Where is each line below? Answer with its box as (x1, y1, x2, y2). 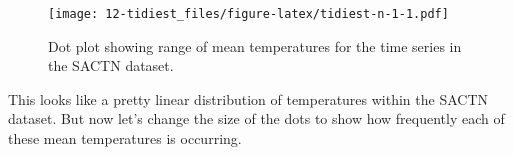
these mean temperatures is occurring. (8, 128, 242, 149)
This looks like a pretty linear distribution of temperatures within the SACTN (8, 88, 489, 109)
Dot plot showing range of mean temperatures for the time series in (48, 35, 462, 56)
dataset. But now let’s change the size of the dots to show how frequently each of (8, 108, 505, 129)
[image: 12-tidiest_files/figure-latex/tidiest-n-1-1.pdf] (48, 7, 449, 21)
